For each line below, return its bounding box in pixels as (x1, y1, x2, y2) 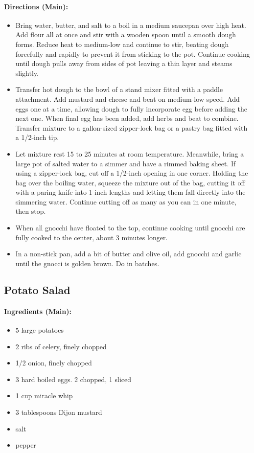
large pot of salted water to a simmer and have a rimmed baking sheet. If (15, 158, 236, 168)
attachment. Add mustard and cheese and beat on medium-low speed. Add (15, 93, 240, 104)
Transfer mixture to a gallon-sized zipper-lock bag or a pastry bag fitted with (15, 122, 248, 133)
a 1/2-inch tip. (15, 132, 59, 142)
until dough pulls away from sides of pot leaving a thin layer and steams (15, 58, 232, 68)
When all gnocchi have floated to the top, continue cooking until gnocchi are (15, 223, 245, 233)
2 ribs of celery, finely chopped (15, 341, 107, 351)
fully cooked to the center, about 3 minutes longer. (15, 232, 168, 242)
